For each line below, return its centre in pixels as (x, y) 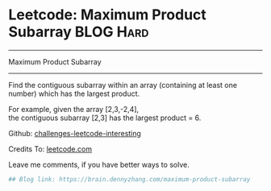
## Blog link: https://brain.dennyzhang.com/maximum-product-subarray (129, 179)
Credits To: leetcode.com (50, 149)
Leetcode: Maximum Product (108, 15)
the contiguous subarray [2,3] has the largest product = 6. (105, 118)
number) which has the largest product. (74, 93)
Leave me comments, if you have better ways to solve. (99, 164)
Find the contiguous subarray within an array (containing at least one (123, 85)
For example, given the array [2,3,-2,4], (74, 109)
